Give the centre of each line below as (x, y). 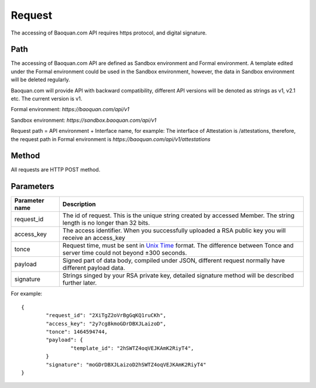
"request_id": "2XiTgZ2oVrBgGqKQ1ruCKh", (106, 315)
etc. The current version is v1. (47, 99)
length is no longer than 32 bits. (106, 223)
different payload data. (94, 268)
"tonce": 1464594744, (77, 332)
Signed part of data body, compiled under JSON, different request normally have (174, 260)
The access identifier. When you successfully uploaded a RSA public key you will (174, 231)
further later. (80, 283)
